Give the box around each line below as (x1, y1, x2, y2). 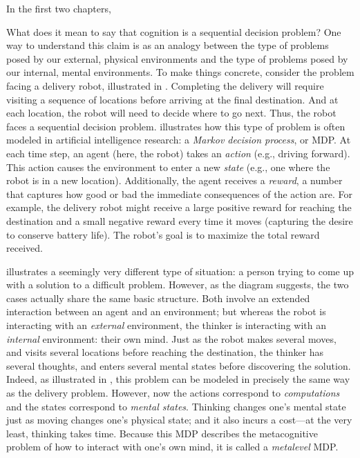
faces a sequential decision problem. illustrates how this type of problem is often (6, 119, 345, 133)
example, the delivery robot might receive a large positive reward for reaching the (6, 200, 352, 215)
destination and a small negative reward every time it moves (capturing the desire (6, 213, 353, 228)
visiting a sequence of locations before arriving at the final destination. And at (6, 92, 339, 106)
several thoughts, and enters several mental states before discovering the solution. (6, 358, 351, 372)
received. (6, 241, 43, 255)
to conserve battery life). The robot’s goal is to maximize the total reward (6, 227, 320, 241)
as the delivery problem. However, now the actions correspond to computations (6, 386, 340, 400)
